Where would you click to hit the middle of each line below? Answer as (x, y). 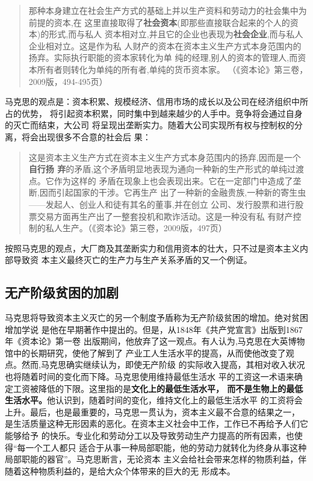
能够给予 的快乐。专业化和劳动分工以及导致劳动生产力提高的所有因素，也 (150, 436)
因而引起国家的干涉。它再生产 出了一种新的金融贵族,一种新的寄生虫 (173, 192)
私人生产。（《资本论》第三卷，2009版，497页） (136, 228)
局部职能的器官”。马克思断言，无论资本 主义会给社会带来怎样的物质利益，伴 (156, 459)
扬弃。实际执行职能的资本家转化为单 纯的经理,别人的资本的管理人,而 (163, 57)
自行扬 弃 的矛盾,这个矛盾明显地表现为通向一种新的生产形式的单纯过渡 (166, 169)
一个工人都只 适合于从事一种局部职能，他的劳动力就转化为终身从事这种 (166, 447)
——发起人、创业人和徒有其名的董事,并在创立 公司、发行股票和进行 (162, 204)
